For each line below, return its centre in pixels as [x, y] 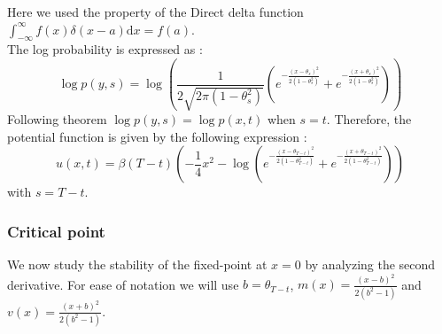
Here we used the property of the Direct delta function [155, 12]
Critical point [56, 231]
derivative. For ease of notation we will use [123, 284]
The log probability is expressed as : [105, 49]
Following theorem [57, 119]
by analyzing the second [370, 264]
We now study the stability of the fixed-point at [137, 264]
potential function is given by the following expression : [157, 136]
